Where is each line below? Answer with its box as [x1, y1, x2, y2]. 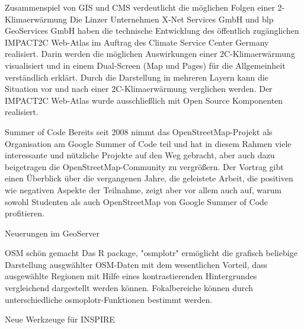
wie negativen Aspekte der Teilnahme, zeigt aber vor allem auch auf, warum [5, 183, 281, 196]
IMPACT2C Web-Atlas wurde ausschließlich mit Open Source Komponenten [5, 94, 283, 106]
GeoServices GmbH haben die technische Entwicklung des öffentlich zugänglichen [5, 24, 299, 37]
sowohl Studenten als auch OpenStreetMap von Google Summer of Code [5, 195, 268, 207]
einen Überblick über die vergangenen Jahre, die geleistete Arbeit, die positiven [5, 172, 293, 184]
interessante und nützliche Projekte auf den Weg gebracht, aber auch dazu [5, 149, 275, 161]
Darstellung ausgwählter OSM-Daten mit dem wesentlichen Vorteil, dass [5, 258, 268, 270]
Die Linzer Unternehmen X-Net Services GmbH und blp [69, 12, 274, 25]
